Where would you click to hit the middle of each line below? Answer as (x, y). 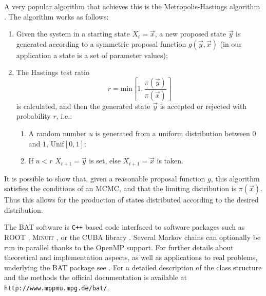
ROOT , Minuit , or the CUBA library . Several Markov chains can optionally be (132, 237)
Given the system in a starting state (73, 34)
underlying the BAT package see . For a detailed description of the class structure (133, 267)
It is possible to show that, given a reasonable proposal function (105, 178)
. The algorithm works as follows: (56, 16)
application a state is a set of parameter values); (92, 55)
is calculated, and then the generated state (83, 106)
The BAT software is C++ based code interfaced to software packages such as (125, 227)
